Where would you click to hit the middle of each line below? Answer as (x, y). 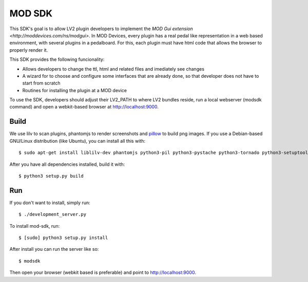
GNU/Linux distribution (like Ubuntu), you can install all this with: (78, 141)
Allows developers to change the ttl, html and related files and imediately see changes (113, 69)
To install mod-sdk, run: (35, 226)
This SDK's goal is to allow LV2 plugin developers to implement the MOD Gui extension (101, 29)
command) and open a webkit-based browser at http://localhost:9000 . (84, 107)
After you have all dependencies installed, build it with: (67, 164)
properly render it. (29, 50)
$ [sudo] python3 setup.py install (63, 238)
